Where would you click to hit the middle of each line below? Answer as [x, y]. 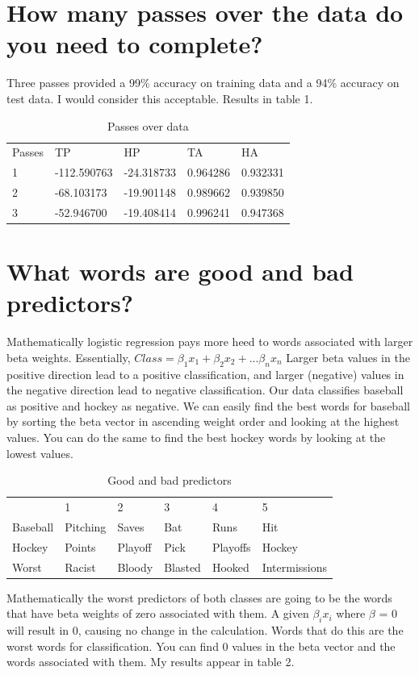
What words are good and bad [180, 271]
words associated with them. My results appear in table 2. [151, 662]
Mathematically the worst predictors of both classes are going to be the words [199, 597]
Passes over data [148, 125]
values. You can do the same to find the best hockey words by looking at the [196, 437]
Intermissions [295, 567]
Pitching [86, 526]
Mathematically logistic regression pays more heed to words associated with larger [210, 342]
